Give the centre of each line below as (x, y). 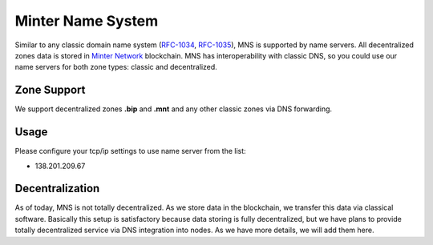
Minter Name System (87, 21)
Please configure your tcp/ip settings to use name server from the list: (130, 151)
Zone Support (50, 90)
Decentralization (57, 189)
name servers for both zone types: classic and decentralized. (116, 67)
